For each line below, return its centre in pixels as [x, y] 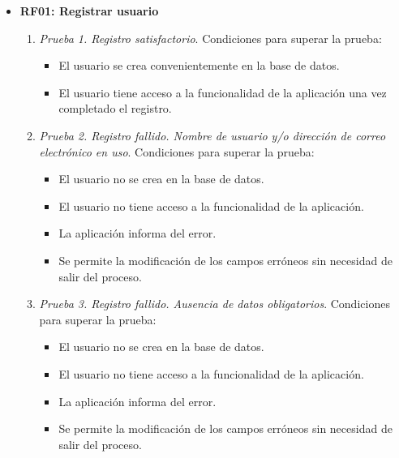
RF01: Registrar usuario [89, 11]
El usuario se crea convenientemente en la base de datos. [199, 65]
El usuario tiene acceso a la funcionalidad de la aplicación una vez [223, 92]
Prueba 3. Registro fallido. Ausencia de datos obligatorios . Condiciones [215, 304]
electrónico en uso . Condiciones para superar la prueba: [177, 151]
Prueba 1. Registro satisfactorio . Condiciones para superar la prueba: [210, 38]
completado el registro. [115, 108]
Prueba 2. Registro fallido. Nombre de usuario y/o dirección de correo [212, 135]
